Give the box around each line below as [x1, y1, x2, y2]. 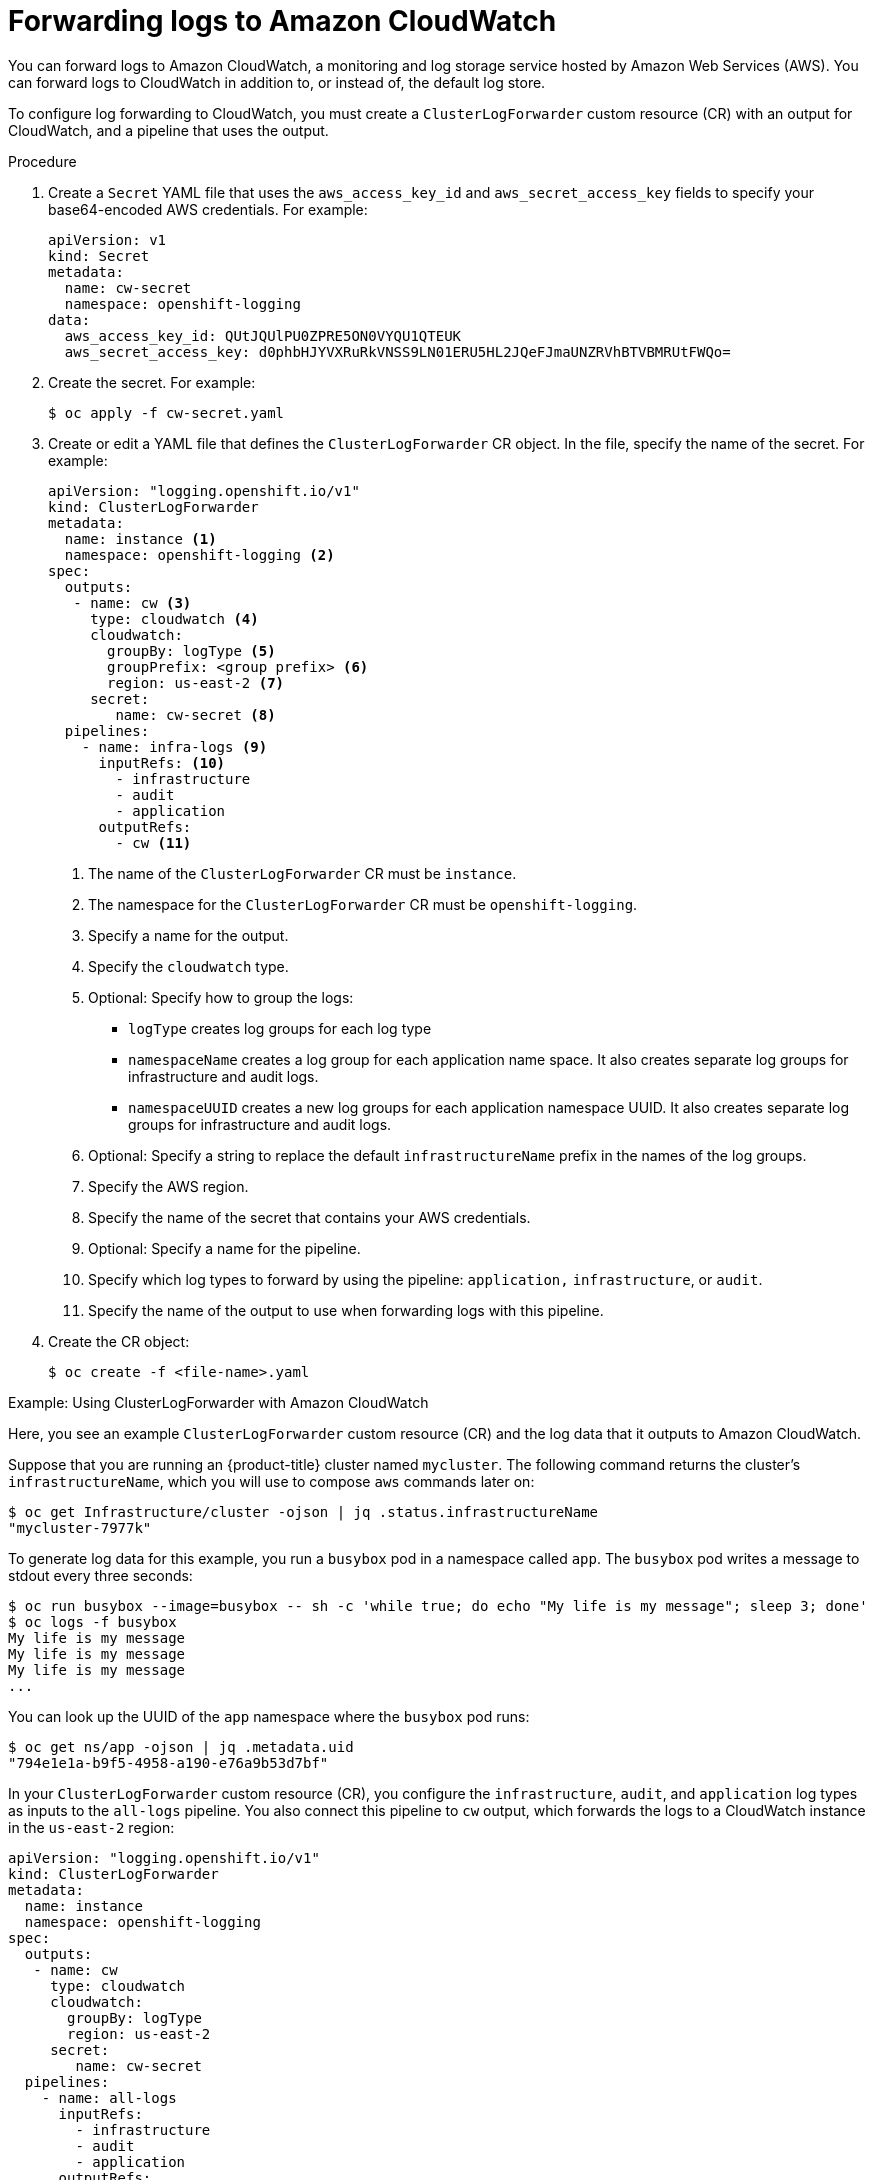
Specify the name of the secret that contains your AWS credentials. [88, 1208, 531, 1226]
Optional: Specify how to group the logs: [88, 988, 354, 1006]
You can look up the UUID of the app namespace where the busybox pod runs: [8, 1707, 530, 1725]
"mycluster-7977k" [8, 1519, 152, 1536]
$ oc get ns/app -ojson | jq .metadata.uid [8, 1738, 354, 1755]
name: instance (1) [64, 530, 217, 547]
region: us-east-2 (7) [107, 674, 285, 691]
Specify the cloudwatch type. [88, 957, 289, 975]
